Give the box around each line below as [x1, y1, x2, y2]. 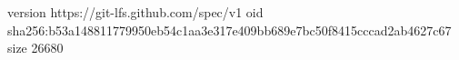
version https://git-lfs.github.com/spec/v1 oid [7, 3, 264, 21]
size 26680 [7, 38, 64, 57]
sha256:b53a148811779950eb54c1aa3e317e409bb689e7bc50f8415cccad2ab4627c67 [7, 20, 452, 39]
